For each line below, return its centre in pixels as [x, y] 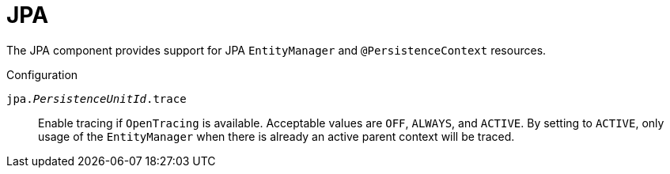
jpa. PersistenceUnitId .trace [97, 98]
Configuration [42, 74]
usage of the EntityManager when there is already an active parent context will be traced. [276, 136]
